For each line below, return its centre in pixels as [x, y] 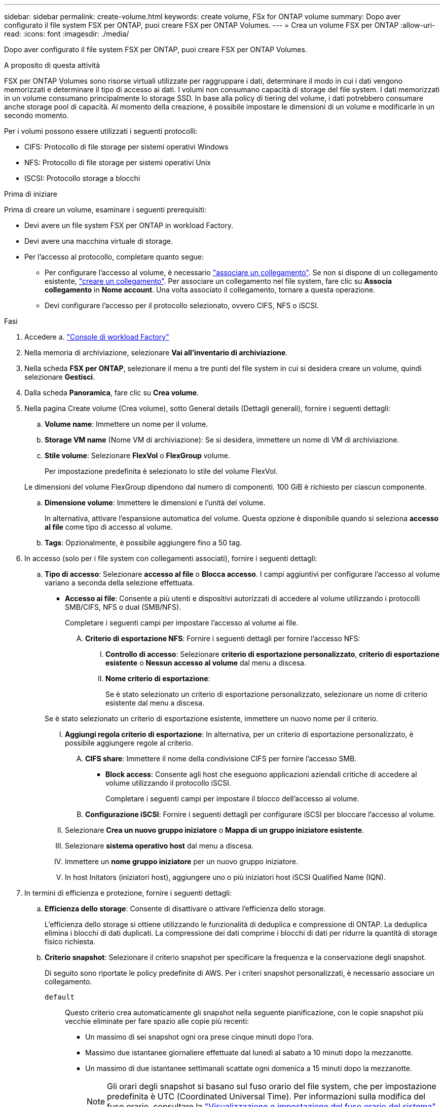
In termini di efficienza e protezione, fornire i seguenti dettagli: [128, 893]
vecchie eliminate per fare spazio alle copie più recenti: [157, 1021]
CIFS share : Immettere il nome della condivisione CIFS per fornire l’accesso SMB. [221, 759]
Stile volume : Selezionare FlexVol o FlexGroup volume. [137, 455]
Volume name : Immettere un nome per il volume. [126, 424]
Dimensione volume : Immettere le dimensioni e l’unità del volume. [155, 503]
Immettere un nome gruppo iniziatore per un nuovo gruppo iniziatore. [182, 861]
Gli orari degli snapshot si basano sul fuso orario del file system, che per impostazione [272, 1086]
